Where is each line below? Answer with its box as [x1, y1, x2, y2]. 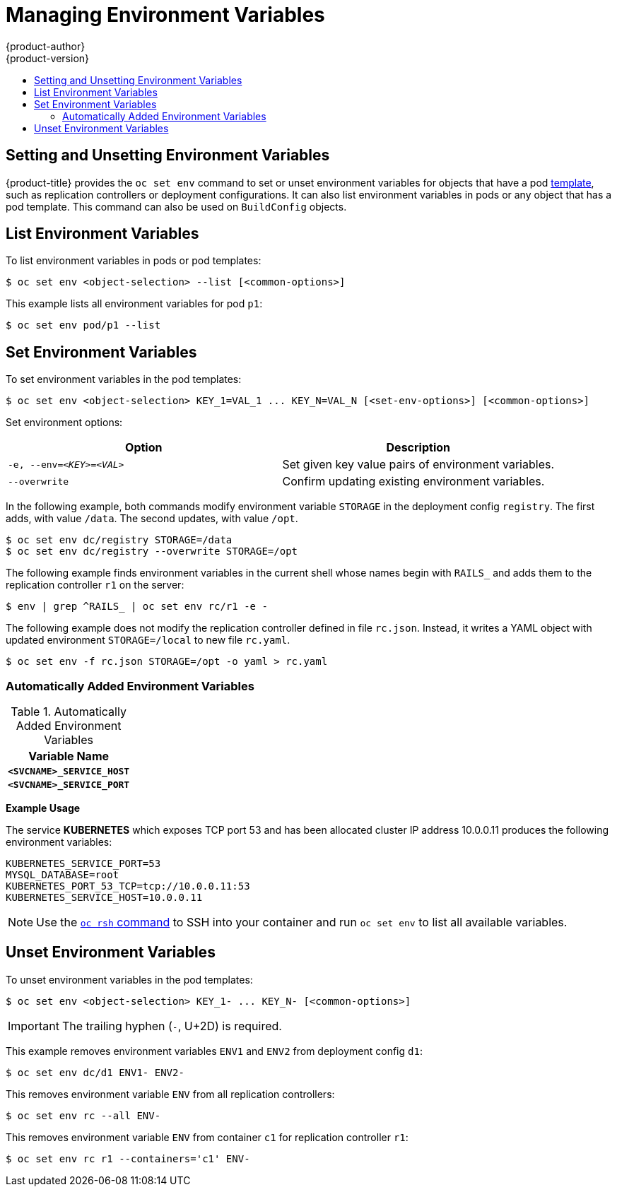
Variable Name [28, 749, 110, 764]
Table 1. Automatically [11, 704, 127, 719]
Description [386, 440, 450, 455]
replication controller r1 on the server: [6, 579, 184, 591]
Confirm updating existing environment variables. [282, 474, 545, 489]
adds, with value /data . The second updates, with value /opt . [6, 512, 298, 525]
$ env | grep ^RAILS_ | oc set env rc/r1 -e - [6, 601, 268, 613]
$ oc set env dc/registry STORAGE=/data [6, 534, 233, 546]
